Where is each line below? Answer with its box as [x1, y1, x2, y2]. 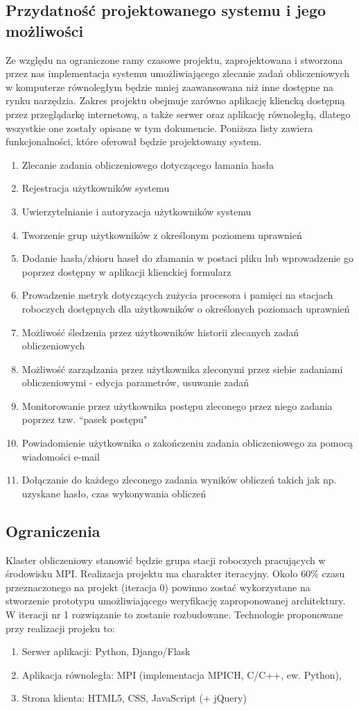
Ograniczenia [6, 520, 100, 541]
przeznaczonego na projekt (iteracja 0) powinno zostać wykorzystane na [6, 579, 310, 594]
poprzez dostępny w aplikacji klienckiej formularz [21, 264, 231, 279]
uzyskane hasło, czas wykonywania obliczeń [21, 486, 207, 500]
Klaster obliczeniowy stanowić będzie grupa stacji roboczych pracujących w [6, 552, 326, 567]
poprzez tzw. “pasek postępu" [21, 412, 148, 427]
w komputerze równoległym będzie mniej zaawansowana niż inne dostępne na [6, 79, 334, 94]
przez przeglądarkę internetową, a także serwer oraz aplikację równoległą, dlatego [6, 106, 351, 121]
